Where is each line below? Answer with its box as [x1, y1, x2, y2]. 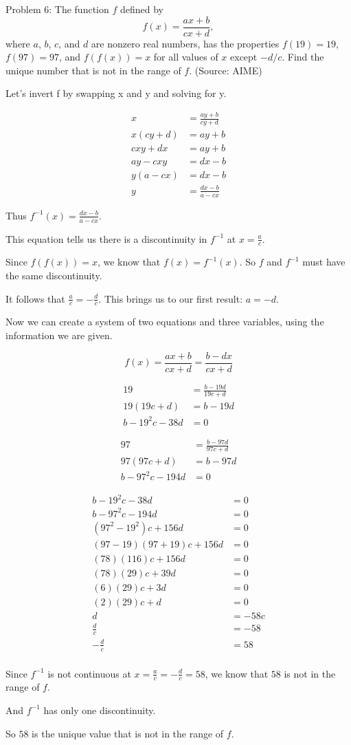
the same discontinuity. [5, 268, 102, 282]
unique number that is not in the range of [5, 63, 181, 77]
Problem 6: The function [5, 2, 109, 16]
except [230, 50, 258, 64]
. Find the [282, 50, 324, 64]
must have [302, 255, 346, 269]
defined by [120, 2, 163, 16]
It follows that [5, 291, 65, 305]
